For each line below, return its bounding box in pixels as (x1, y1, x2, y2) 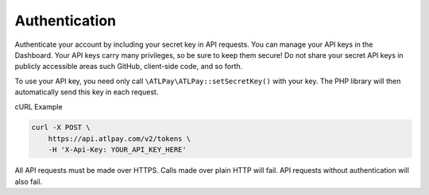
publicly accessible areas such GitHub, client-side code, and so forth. (14, 62, 243, 71)
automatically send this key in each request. (14, 87, 159, 97)
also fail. (14, 177, 43, 186)
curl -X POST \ (31, 123, 91, 132)
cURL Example (14, 101, 63, 111)
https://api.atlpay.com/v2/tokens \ (48, 134, 191, 143)
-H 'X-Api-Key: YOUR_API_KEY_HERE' (48, 145, 187, 155)
